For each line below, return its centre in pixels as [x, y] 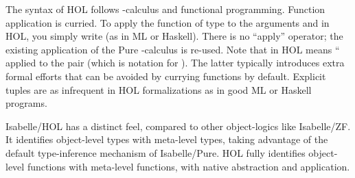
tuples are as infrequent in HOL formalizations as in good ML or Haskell [159, 89]
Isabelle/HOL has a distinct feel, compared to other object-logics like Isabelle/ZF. [178, 126]
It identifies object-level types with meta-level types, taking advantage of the [167, 139]
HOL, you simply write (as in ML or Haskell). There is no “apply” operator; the [174, 36]
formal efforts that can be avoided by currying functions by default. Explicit [166, 76]
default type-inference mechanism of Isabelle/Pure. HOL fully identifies [156, 152]
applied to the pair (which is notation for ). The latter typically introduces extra [175, 63]
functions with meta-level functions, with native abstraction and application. [188, 166]
